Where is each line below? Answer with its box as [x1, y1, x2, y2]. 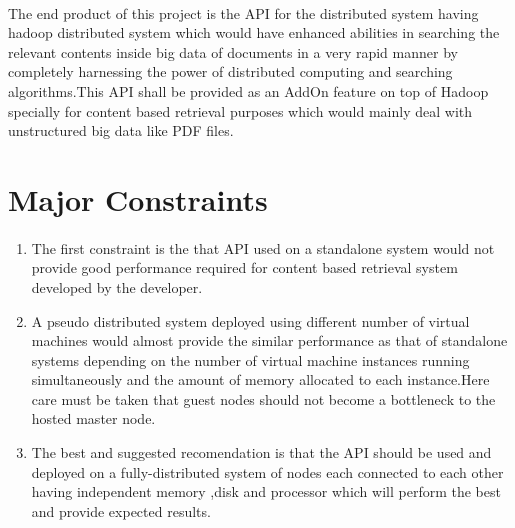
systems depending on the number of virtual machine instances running [31, 349, 470, 370]
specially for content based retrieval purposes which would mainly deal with [8, 100, 473, 121]
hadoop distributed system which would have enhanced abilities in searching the [8, 22, 500, 43]
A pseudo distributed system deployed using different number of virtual [31, 310, 470, 331]
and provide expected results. [31, 500, 211, 521]
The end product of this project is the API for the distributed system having [8, 2, 479, 23]
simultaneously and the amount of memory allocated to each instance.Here [31, 369, 490, 390]
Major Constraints [8, 178, 268, 219]
